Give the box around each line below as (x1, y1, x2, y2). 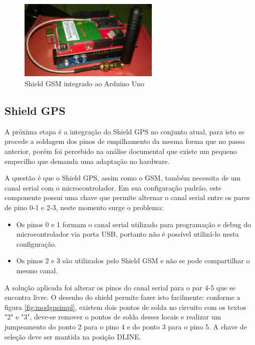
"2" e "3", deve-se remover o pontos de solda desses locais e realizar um (5, 311, 221, 322)
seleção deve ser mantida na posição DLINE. (5, 331, 141, 341)
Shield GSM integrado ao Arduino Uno (25, 78, 145, 89)
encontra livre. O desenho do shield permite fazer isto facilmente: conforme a (5, 292, 240, 302)
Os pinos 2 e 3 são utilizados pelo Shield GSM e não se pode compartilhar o (16, 255, 250, 266)
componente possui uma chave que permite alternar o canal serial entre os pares (5, 192, 250, 203)
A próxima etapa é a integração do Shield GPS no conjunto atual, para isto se (5, 126, 244, 136)
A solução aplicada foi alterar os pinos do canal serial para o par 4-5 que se (5, 282, 235, 292)
